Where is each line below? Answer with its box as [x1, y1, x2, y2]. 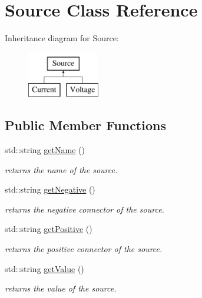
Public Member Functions [5, 116, 166, 134]
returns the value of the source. [5, 282, 117, 294]
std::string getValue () [5, 262, 84, 274]
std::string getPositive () [5, 223, 92, 235]
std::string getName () [5, 144, 85, 156]
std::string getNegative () [5, 183, 95, 196]
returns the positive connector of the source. [5, 243, 163, 255]
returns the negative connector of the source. [5, 203, 164, 215]
